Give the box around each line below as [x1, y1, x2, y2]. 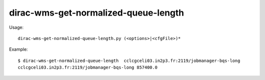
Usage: [9, 24, 24, 30]
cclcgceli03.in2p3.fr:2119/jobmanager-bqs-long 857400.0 [18, 65, 158, 70]
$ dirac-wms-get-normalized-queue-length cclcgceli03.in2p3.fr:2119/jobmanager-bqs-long [18, 58, 240, 63]
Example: [9, 46, 28, 52]
